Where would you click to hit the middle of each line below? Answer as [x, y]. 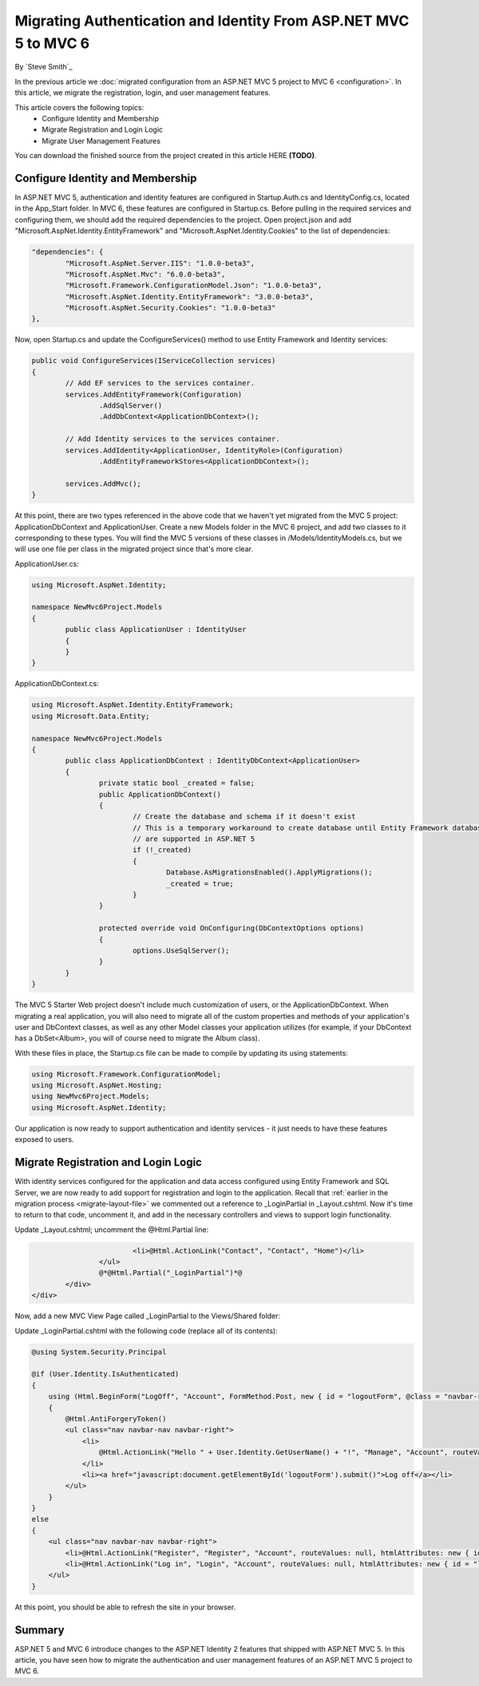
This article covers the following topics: [79, 107]
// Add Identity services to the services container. [172, 439]
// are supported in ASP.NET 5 [194, 839]
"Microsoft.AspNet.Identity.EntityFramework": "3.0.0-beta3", [190, 296]
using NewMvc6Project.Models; [91, 1096]
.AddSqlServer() [131, 406]
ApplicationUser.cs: [47, 563]
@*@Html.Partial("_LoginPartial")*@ [170, 1273]
